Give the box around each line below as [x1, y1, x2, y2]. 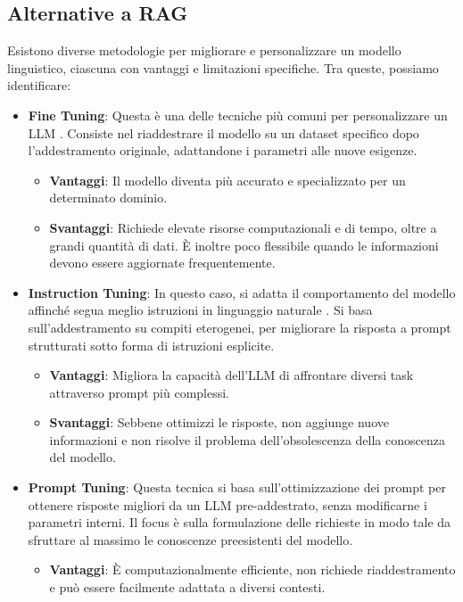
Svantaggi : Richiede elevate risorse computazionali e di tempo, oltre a [49, 218, 437, 236]
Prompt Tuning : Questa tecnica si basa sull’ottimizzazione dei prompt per [28, 478, 446, 497]
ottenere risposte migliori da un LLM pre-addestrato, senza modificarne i [28, 495, 427, 514]
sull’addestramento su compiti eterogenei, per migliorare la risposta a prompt [28, 317, 451, 336]
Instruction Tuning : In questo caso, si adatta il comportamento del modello [28, 283, 456, 301]
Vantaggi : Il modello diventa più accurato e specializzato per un [49, 170, 406, 189]
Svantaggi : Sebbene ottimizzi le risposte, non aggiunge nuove [49, 413, 389, 432]
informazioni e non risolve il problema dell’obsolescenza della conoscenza [49, 430, 445, 449]
